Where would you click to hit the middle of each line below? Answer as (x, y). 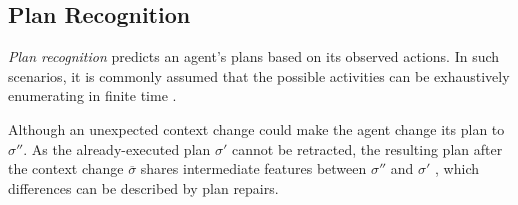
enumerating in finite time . (92, 95)
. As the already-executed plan (117, 148)
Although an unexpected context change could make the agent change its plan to (256, 128)
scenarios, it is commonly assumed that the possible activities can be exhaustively (259, 75)
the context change (66, 168)
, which (457, 168)
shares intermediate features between (253, 168)
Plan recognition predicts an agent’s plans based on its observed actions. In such (254, 56)
